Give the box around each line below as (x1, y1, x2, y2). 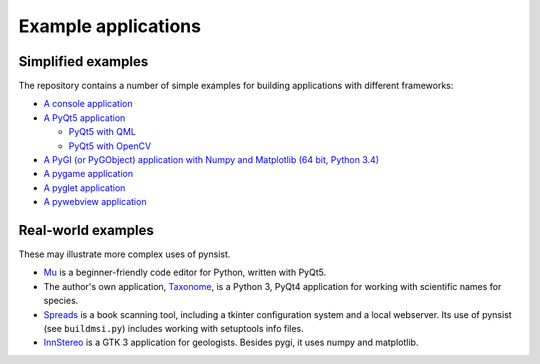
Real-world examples (18, 222, 154, 239)
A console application (43, 98, 133, 110)
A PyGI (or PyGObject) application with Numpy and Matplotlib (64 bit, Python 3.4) (43, 154, 380, 166)
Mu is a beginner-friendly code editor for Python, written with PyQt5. (43, 266, 327, 279)
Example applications (18, 15, 202, 37)
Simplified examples (18, 53, 149, 70)
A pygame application (43, 168, 134, 180)
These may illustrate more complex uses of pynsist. (18, 248, 231, 260)
